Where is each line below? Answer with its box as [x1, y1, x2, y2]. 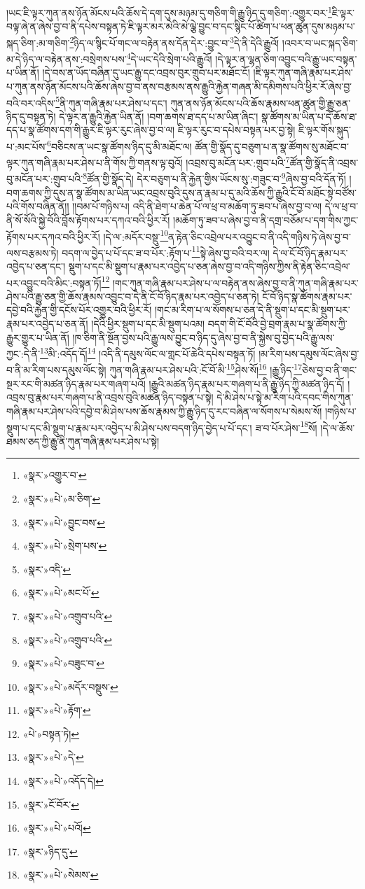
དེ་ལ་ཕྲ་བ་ [324, 199, 359, 213]
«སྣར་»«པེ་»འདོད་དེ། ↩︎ [22, 773, 104, 788]
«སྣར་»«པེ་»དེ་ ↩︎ [22, 750, 84, 764]
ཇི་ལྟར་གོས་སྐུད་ [298, 122, 351, 137]
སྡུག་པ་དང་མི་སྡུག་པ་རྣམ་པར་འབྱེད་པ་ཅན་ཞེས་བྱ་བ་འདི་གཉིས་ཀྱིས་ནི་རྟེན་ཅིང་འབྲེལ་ [68, 259, 350, 273]
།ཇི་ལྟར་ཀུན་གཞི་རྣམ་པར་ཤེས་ [253, 65, 353, 80]
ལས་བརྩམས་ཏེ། [6, 245, 59, 260]
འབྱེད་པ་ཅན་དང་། [6, 259, 66, 273]
